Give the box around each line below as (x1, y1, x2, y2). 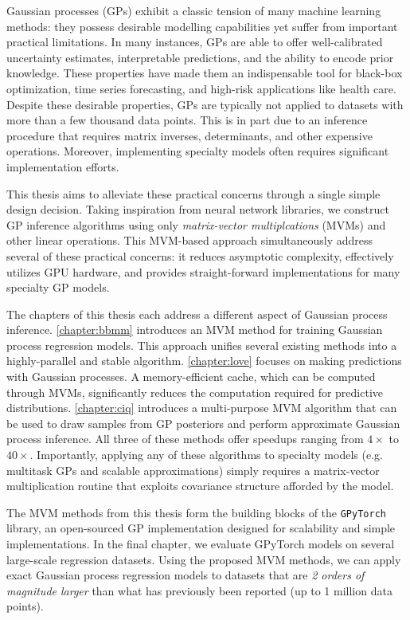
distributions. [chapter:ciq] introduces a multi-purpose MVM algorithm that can (6, 399, 397, 416)
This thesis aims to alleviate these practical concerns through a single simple (6, 185, 381, 202)
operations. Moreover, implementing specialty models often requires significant (6, 143, 389, 159)
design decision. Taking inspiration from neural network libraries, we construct (6, 201, 389, 218)
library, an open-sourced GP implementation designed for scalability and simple (6, 520, 396, 536)
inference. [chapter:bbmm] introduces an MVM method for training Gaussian (6, 321, 383, 338)
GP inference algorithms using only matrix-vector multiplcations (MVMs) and (6, 216, 386, 233)
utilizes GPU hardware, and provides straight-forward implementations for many (6, 263, 400, 280)
